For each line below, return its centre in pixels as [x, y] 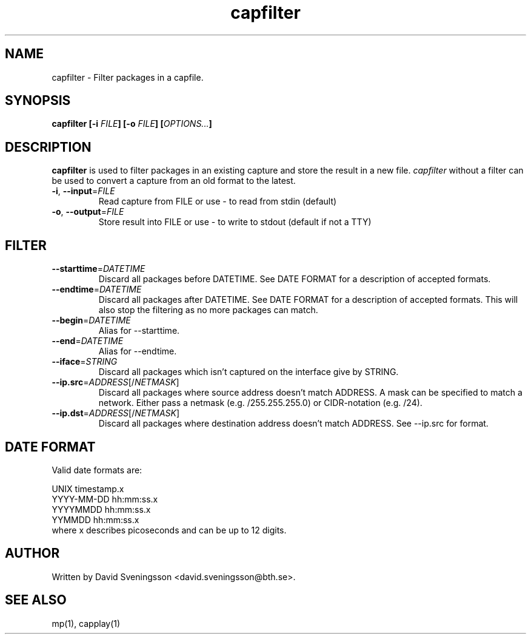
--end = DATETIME [88, 341]
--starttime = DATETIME [99, 269]
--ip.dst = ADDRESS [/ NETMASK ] [116, 413]
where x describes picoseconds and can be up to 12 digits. [169, 530]
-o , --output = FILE [88, 212]
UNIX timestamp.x [88, 489]
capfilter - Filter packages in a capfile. [128, 77]
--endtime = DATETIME [97, 289]
